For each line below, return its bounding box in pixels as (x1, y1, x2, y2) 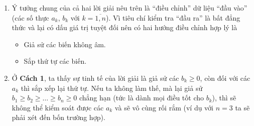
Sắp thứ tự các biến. (24, 56, 87, 66)
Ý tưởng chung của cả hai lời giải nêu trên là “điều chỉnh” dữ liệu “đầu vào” (12, 3, 247, 13)
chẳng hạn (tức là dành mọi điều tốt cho (79, 92, 204, 103)
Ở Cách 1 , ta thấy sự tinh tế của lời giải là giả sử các (12, 72, 179, 83)
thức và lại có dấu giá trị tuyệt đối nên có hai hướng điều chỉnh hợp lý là (12, 22, 237, 33)
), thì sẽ (212, 92, 236, 103)
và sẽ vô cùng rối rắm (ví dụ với (114, 102, 214, 112)
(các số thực (12, 12, 49, 23)
